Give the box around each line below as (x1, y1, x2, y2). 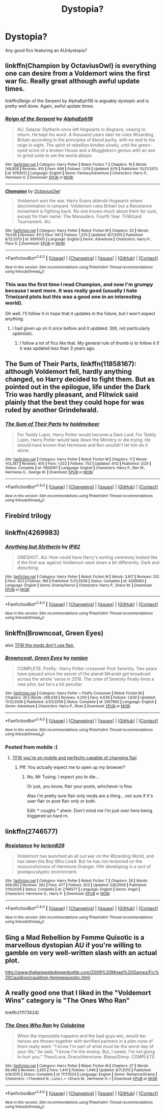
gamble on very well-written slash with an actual (5, 948, 157, 957)
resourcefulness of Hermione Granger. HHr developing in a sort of (17, 864, 151, 870)
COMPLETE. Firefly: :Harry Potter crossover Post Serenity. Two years (17, 665, 157, 672)
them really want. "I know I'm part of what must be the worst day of (17, 1044, 154, 1050)
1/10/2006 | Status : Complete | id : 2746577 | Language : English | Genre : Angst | (5, 887, 140, 892)
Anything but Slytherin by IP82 (5, 543, 81, 550)
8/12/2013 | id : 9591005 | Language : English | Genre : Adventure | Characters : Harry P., (5, 237, 152, 242)
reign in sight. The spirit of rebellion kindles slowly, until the (17, 142, 137, 148)
